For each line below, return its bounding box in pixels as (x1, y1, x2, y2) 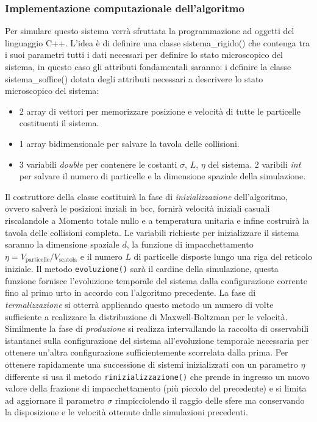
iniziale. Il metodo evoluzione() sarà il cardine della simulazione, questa (5, 262, 279, 275)
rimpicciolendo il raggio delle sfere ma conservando (115, 393, 305, 406)
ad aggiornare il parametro (5, 393, 105, 406)
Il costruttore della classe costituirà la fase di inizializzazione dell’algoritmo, (5, 190, 288, 202)
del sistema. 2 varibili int (208, 157, 301, 170)
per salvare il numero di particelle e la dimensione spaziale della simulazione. (19, 170, 306, 182)
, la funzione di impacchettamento (126, 238, 254, 251)
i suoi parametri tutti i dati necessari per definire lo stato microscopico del (5, 48, 283, 61)
